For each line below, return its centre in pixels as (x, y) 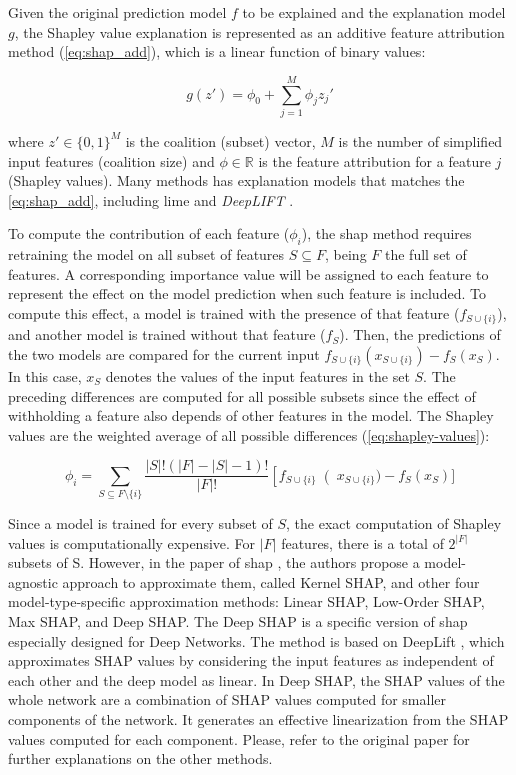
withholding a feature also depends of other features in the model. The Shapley (251, 415)
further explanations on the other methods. (140, 758)
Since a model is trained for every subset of (140, 523)
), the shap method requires (386, 233)
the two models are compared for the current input (164, 353)
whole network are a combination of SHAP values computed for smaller (227, 699)
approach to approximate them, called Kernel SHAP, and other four (271, 581)
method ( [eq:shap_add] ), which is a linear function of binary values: (217, 51)
